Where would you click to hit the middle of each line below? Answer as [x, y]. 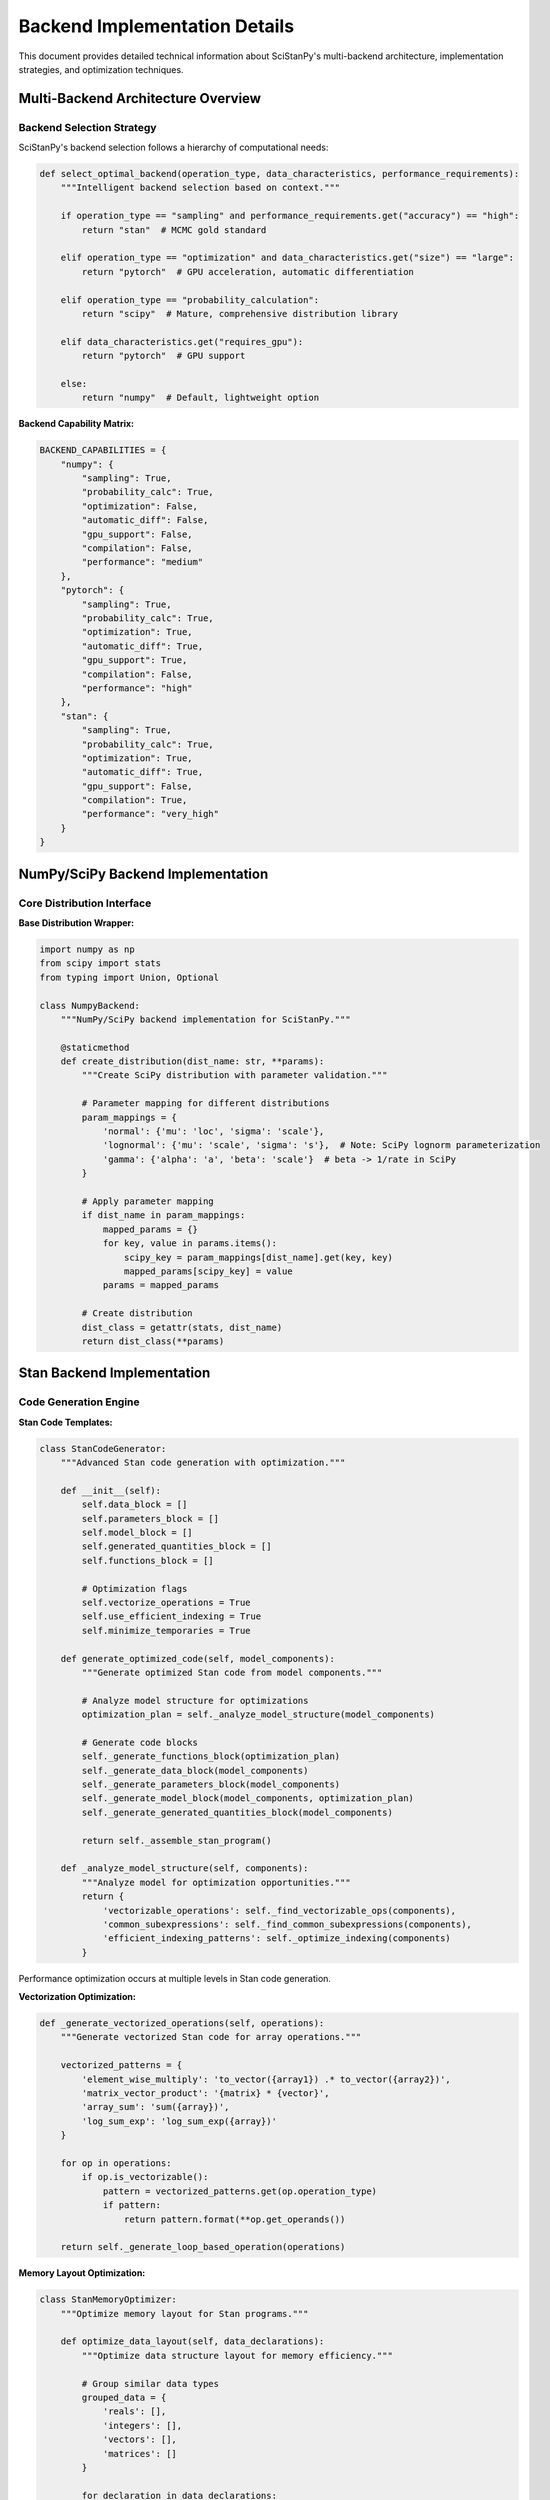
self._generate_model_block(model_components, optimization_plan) [248, 1798]
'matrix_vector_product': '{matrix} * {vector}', [205, 2093]
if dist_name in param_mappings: [163, 1215]
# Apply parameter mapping [147, 1201]
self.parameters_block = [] [150, 1518]
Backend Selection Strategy [87, 127]
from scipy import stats [100, 963]
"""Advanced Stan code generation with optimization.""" [203, 1463]
